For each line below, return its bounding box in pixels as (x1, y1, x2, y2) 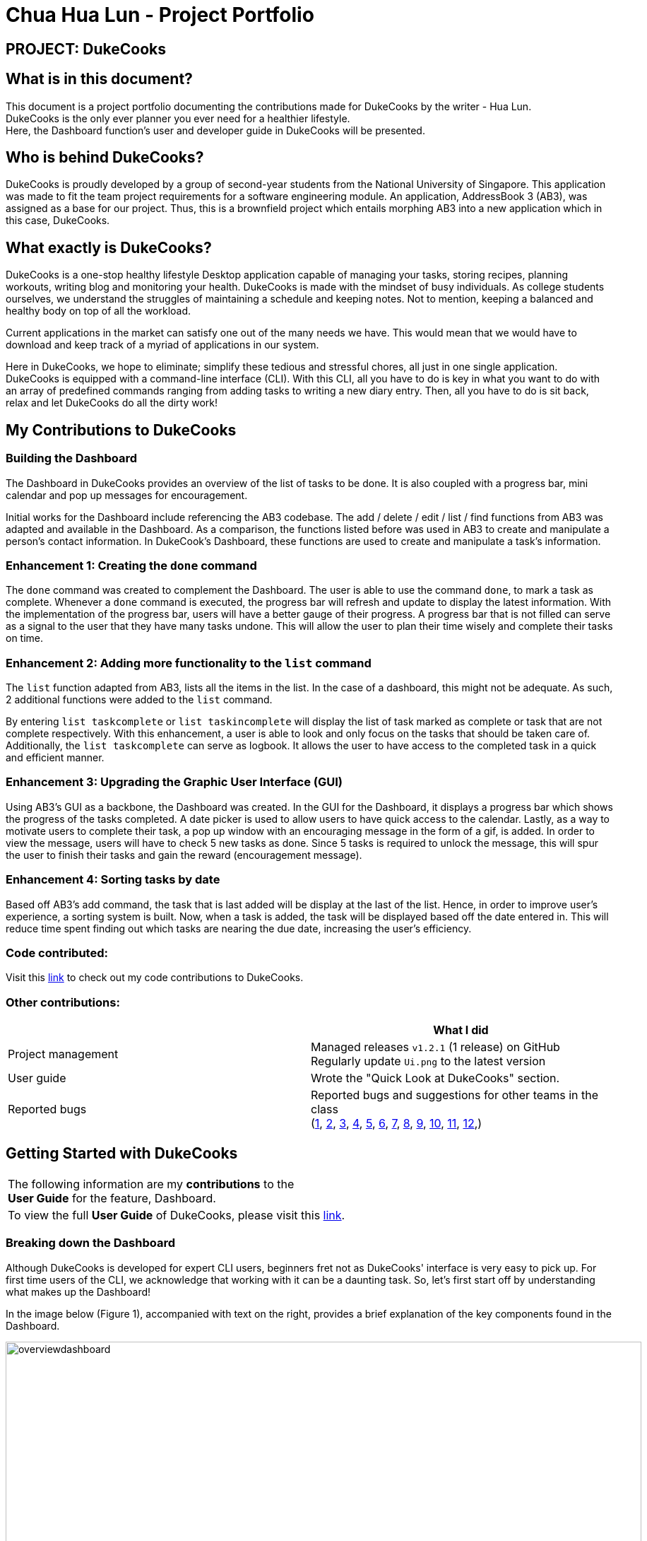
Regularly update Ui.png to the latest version (311, 1054, 546, 1068)
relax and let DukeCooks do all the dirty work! (6, 397, 218, 409)
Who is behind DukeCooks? (6, 148, 204, 167)
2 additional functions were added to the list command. (6, 693, 273, 705)
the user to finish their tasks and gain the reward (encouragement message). (6, 848, 362, 861)
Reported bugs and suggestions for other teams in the (311, 1088, 598, 1102)
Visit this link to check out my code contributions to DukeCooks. (6, 971, 304, 984)
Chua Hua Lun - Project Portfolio (6, 3, 314, 27)
